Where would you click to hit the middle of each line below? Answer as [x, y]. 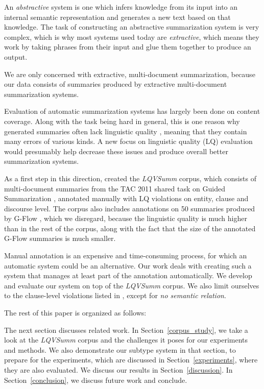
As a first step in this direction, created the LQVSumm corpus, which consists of [130, 178]
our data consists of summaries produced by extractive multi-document [116, 84]
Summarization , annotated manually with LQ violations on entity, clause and [126, 198]
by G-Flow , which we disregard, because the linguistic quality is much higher [126, 218]
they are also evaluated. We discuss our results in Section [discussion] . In [118, 370]
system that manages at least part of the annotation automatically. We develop [128, 275]
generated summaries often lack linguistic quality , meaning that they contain [126, 131]
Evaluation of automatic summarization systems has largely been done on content [132, 111]
